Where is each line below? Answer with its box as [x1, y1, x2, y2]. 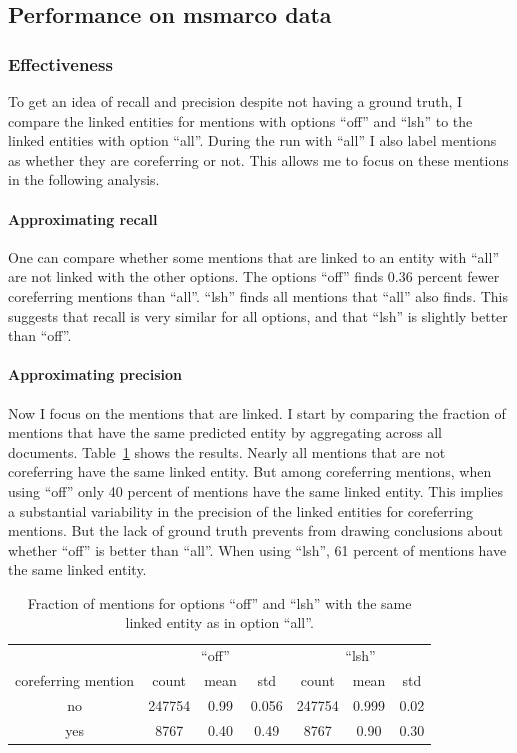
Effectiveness [8, 51, 113, 76]
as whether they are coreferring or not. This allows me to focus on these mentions [8, 149, 509, 170]
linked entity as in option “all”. [125, 612, 314, 633]
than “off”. [8, 325, 72, 346]
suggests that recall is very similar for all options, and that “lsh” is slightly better [8, 305, 508, 326]
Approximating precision [8, 364, 182, 385]
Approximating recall [8, 208, 158, 229]
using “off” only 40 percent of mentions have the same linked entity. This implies [8, 480, 504, 501]
